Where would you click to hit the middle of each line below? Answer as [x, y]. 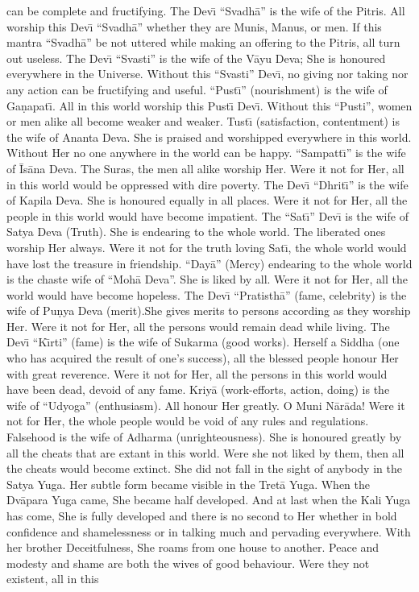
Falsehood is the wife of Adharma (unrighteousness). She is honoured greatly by [204, 437]
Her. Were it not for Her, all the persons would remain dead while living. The [198, 326]
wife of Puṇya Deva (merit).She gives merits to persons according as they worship [209, 310]
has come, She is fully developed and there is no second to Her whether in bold [202, 515]
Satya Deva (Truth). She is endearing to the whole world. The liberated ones [196, 232]
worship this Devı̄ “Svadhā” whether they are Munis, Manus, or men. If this [194, 26]
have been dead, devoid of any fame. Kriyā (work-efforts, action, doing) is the [198, 389]
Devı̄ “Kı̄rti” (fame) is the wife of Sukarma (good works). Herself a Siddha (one [203, 342]
